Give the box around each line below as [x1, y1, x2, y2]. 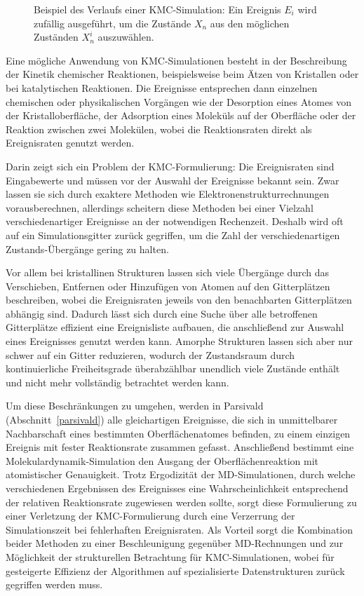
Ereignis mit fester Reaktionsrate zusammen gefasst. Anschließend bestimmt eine [6, 440, 354, 454]
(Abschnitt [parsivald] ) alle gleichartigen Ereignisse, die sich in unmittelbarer [6, 412, 338, 427]
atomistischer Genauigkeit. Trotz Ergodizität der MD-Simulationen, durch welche [6, 467, 356, 482]
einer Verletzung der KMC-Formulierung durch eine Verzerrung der [6, 508, 295, 523]
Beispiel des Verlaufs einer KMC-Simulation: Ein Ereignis [34, 2, 281, 16]
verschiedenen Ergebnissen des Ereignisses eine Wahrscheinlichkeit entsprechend [6, 481, 349, 495]
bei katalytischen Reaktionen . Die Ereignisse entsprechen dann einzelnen [6, 80, 318, 95]
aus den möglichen [210, 15, 290, 30]
